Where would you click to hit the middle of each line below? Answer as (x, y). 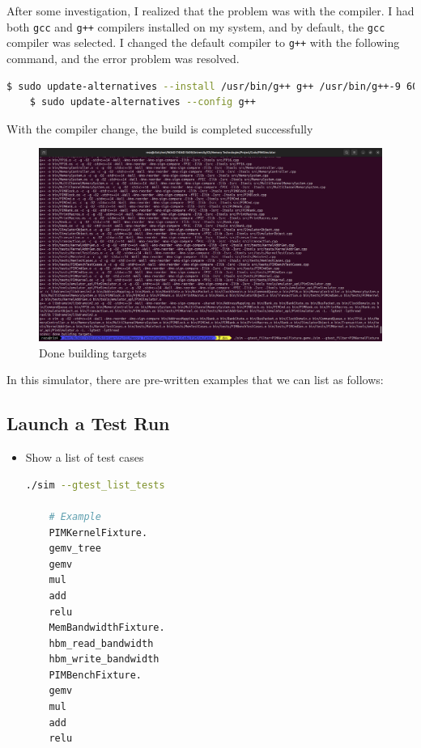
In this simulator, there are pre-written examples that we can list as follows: (195, 380)
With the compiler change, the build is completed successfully (160, 128)
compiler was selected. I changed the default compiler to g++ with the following (203, 42)
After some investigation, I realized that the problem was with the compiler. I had (210, 11)
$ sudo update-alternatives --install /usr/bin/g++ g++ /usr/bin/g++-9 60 (213, 86)
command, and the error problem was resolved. (123, 58)
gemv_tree (75, 549)
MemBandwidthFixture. (107, 628)
